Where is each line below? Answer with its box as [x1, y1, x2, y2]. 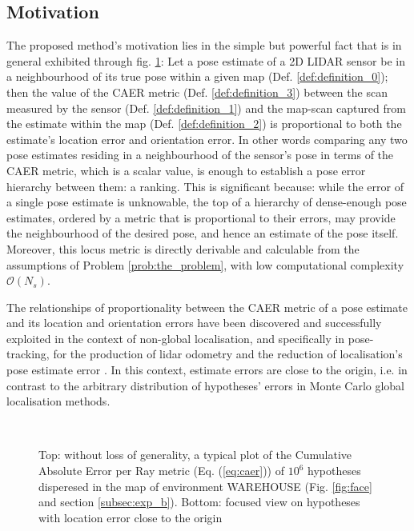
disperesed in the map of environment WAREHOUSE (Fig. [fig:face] [38, 477, 372, 494]
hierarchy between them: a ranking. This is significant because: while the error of [6, 178, 404, 194]
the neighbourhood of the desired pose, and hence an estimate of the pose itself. [6, 225, 399, 242]
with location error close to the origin [38, 509, 223, 525]
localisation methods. [6, 393, 111, 409]
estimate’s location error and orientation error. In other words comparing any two [6, 130, 408, 147]
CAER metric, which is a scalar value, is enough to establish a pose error [6, 162, 366, 178]
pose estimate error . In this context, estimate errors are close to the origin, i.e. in [6, 361, 408, 378]
